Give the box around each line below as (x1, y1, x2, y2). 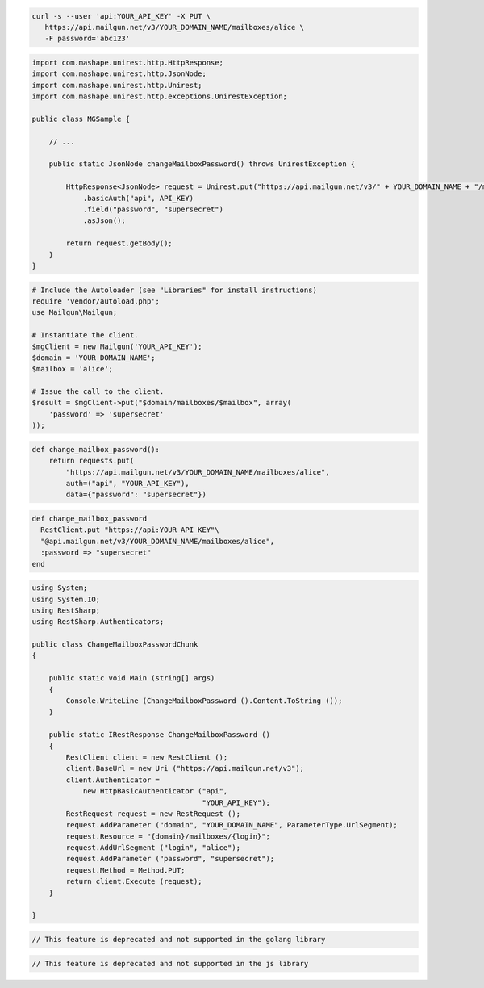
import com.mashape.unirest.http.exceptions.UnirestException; (31, 92, 288, 101)
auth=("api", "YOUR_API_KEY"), (65, 479, 190, 488)
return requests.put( (48, 456, 135, 466)
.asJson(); (82, 216, 127, 225)
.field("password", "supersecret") (82, 205, 223, 214)
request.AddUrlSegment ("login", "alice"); (65, 844, 241, 852)
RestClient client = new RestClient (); (65, 752, 228, 762)
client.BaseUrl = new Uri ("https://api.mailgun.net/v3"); (65, 764, 305, 773)
